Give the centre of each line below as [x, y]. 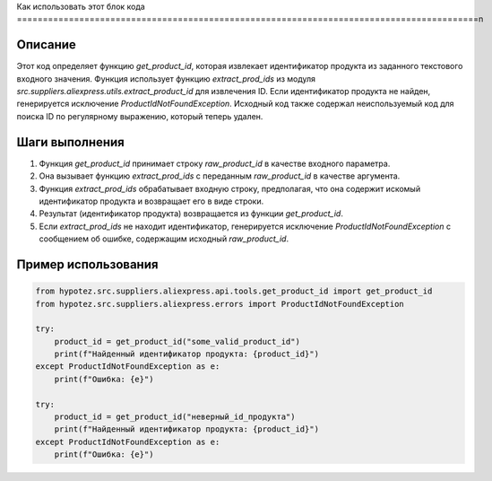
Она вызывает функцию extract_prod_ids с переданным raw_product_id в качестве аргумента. [220, 176]
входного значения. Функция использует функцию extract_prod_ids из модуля [166, 79]
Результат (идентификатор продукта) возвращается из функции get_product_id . [191, 214]
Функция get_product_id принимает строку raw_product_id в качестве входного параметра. [215, 163]
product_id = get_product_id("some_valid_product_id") [177, 341]
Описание [46, 45]
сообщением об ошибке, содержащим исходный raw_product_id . [164, 239]
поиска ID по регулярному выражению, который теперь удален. [140, 116]
